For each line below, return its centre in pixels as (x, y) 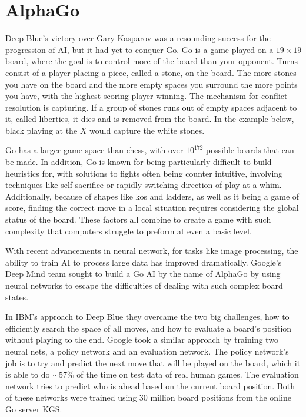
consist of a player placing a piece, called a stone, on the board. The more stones (151, 72)
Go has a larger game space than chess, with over (94, 150)
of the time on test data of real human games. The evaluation (188, 374)
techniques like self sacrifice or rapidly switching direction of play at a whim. (144, 185)
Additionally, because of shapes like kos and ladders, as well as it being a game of (152, 196)
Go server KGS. (34, 408)
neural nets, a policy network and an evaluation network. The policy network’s (147, 351)
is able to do (28, 374)
